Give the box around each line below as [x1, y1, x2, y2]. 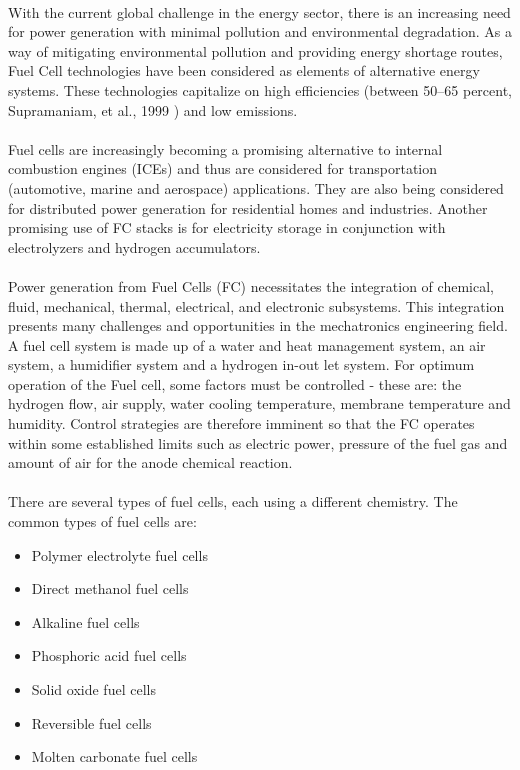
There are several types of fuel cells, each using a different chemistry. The [8, 491, 458, 512]
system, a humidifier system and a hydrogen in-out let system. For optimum [8, 354, 475, 375]
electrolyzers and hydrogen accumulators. [8, 236, 261, 257]
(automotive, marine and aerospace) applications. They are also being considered [8, 177, 504, 198]
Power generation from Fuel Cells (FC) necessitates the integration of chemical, [8, 275, 494, 296]
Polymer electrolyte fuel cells [31, 544, 208, 565]
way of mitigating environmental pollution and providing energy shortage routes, [8, 40, 503, 61]
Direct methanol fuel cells [31, 578, 189, 599]
